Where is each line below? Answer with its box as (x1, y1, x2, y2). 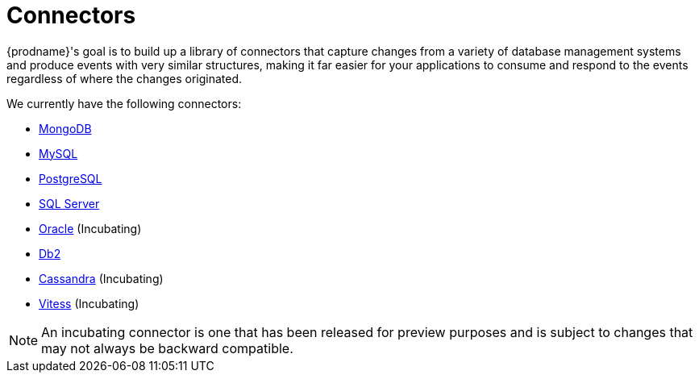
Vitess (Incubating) (39, 296, 139, 310)
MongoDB (39, 121, 92, 135)
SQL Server (39, 196, 100, 210)
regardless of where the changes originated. (6, 71, 243, 85)
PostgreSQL (39, 171, 102, 185)
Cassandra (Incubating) (39, 271, 164, 285)
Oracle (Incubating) (39, 221, 142, 235)
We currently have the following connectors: (6, 96, 242, 110)
